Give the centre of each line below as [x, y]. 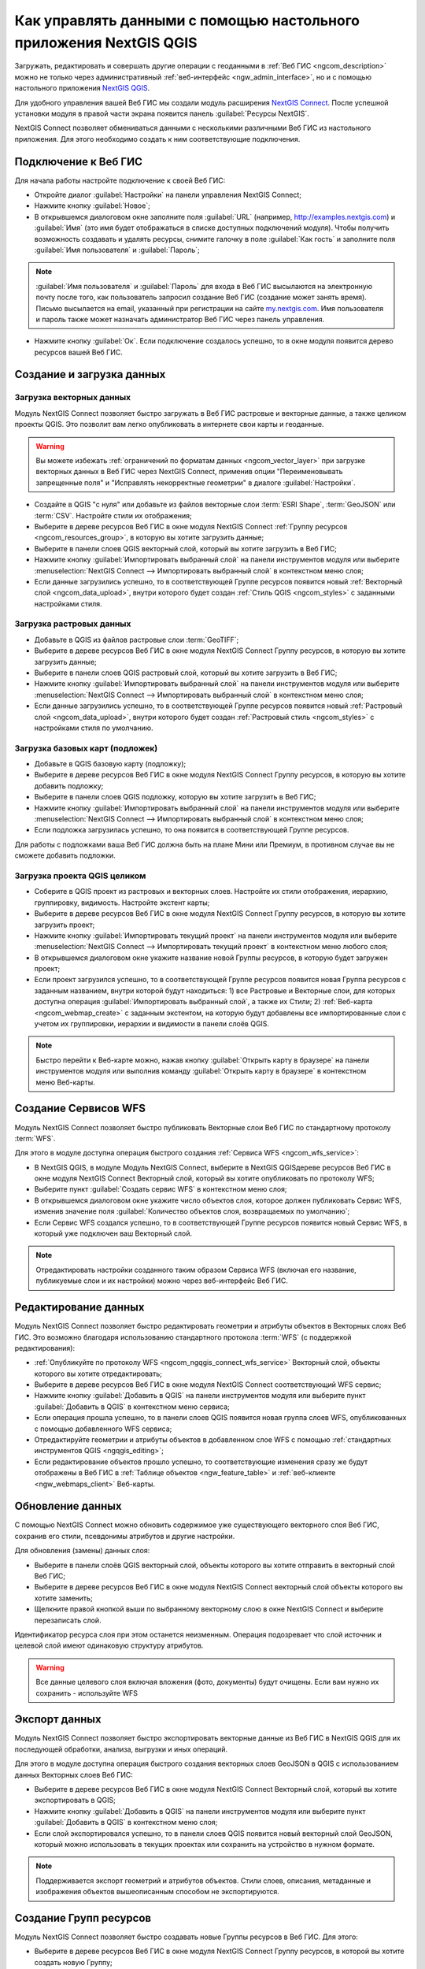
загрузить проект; [65, 925]
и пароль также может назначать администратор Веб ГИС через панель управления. [180, 319]
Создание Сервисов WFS [80, 1109]
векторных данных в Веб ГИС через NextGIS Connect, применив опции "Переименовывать [189, 472]
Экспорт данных [58, 1720]
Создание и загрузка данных [90, 375]
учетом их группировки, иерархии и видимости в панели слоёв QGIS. [152, 1024]
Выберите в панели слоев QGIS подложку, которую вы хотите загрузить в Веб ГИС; [175, 797]
